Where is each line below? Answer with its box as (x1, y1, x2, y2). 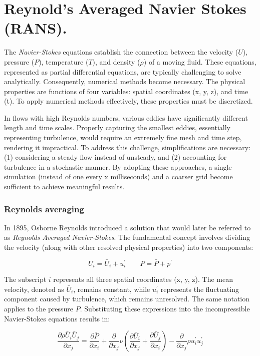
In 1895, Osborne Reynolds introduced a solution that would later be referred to (4, 222, 251, 232)
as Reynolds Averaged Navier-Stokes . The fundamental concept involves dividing (4, 232, 250, 242)
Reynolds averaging (4, 202, 84, 215)
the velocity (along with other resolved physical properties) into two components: (4, 242, 253, 252)
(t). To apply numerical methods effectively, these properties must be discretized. (4, 96, 253, 106)
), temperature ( (39, 56, 89, 67)
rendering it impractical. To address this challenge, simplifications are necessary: (4, 142, 250, 152)
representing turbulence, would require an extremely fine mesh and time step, (4, 132, 242, 143)
